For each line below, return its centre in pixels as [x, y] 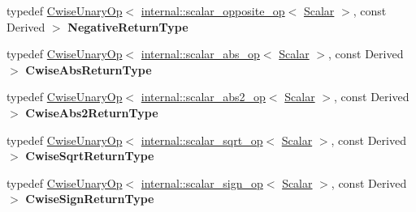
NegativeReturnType [128, 26]
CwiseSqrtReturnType [90, 156]
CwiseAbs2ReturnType [92, 112]
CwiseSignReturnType [90, 199]
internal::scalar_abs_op [200, 54]
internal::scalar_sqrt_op [202, 140]
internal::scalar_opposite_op [213, 11]
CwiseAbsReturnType [89, 69]
